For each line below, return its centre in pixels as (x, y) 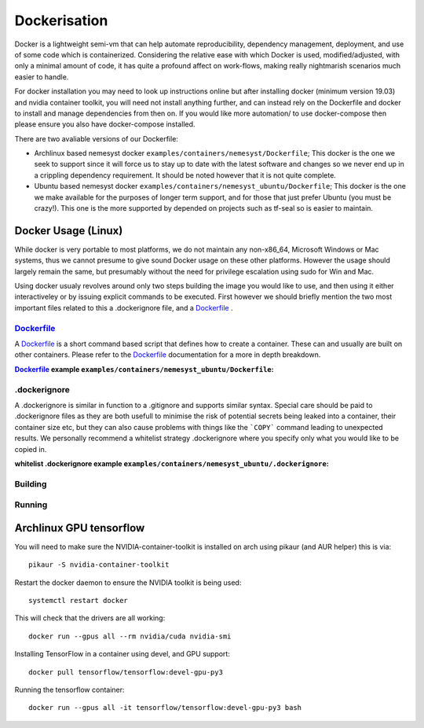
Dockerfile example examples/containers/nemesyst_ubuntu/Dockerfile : (144, 369)
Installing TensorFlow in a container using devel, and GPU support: (122, 654)
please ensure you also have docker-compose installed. (105, 124)
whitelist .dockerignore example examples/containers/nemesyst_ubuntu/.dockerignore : (172, 463)
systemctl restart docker (79, 601)
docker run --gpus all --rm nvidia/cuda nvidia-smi (130, 636)
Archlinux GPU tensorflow (80, 528)
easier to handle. (42, 77)
